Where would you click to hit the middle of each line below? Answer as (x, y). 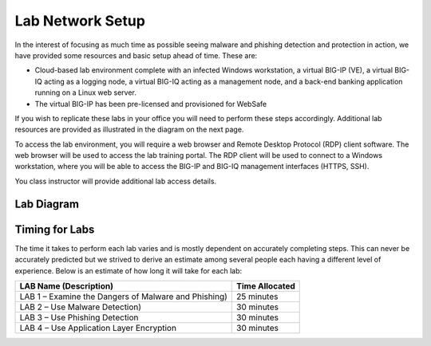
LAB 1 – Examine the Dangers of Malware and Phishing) (123, 297)
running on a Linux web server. (86, 92)
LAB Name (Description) (67, 285)
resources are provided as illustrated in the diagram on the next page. (129, 130)
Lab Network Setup (80, 21)
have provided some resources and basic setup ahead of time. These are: (136, 55)
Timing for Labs (55, 229)
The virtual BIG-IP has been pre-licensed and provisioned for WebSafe (151, 104)
